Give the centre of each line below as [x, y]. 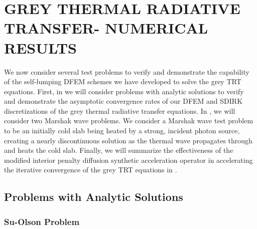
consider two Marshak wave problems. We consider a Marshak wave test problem [129, 121]
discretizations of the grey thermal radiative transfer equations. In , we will [120, 110]
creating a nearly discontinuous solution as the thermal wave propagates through [128, 140]
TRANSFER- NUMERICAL [106, 28]
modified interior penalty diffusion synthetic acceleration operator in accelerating [128, 160]
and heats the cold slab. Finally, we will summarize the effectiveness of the [119, 150]
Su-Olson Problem [42, 221]
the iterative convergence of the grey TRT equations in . [91, 170]
